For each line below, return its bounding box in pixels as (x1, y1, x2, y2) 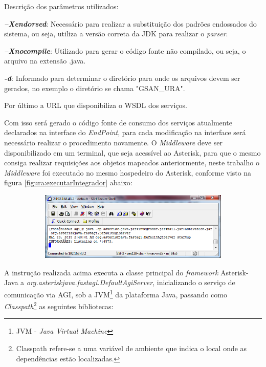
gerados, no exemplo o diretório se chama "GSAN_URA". (4, 82, 185, 93)
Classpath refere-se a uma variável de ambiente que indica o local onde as (16, 342, 247, 353)
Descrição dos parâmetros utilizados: (4, 1, 119, 11)
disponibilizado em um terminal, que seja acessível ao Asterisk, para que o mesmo (4, 147, 261, 158)
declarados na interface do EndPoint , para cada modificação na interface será (4, 127, 246, 138)
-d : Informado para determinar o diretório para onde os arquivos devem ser (4, 72, 240, 83)
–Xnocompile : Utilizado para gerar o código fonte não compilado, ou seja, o (4, 45, 246, 56)
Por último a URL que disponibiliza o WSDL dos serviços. (4, 100, 187, 111)
